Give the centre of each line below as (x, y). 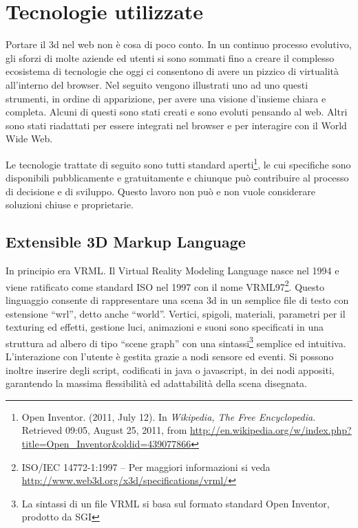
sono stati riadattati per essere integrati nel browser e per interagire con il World (176, 125)
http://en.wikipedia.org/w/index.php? (271, 430)
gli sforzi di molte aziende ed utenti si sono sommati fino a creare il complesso (170, 57)
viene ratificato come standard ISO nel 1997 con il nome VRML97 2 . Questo (165, 285)
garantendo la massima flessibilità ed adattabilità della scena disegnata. (157, 383)
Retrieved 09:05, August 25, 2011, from (104, 430)
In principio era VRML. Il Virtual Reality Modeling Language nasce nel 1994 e (172, 271)
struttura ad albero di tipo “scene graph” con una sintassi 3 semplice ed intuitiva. (176, 342)
